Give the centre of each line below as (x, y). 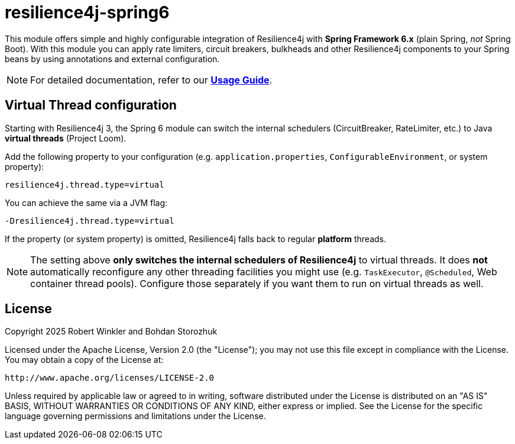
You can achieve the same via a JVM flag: (86, 202)
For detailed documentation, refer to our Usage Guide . (151, 80)
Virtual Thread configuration (91, 105)
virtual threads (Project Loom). (66, 138)
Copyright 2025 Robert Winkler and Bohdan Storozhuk (111, 332)
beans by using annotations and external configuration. (112, 59)
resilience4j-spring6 (87, 12)
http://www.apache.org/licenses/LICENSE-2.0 (110, 378)
